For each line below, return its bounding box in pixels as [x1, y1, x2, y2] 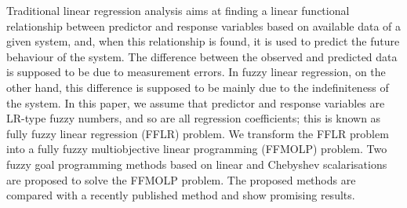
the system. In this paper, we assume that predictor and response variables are [6, 94, 385, 111]
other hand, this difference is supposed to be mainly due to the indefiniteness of [6, 78, 389, 95]
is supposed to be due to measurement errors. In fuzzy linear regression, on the [6, 64, 386, 80]
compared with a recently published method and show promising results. [6, 187, 355, 203]
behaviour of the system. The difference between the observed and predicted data [6, 48, 398, 64]
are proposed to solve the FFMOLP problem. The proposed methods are [6, 171, 356, 188]
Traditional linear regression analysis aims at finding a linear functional [6, 2, 350, 18]
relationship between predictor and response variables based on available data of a [6, 17, 402, 34]
